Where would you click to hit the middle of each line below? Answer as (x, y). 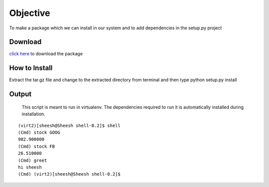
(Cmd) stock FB (37, 146)
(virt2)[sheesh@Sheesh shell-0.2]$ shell (69, 125)
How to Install (31, 68)
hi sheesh (30, 167)
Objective (30, 13)
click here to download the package (46, 54)
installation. (33, 114)
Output (20, 94)
